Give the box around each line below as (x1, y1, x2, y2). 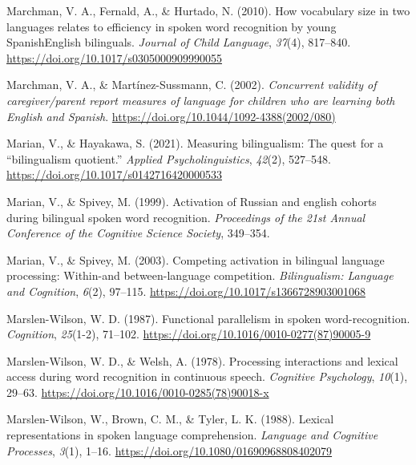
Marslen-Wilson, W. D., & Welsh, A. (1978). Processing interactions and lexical (6, 352, 398, 369)
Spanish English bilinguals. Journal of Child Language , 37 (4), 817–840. (6, 34, 351, 51)
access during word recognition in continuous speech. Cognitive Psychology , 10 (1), (6, 368, 408, 385)
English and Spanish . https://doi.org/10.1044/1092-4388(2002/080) (6, 107, 336, 124)
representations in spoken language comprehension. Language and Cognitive (6, 427, 378, 443)
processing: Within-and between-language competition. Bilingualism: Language (6, 267, 394, 284)
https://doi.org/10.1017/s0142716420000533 (6, 166, 222, 183)
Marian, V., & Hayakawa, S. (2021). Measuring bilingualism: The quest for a (6, 135, 384, 152)
